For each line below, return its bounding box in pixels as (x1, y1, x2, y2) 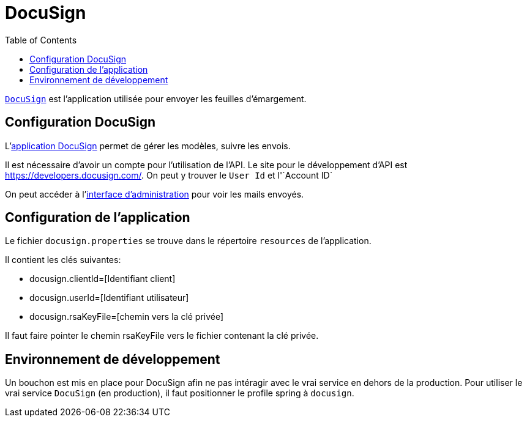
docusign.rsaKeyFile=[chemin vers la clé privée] (29, 311, 224, 322)
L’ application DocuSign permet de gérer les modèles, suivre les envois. (5, 140, 291, 151)
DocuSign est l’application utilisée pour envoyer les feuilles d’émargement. (5, 93, 307, 104)
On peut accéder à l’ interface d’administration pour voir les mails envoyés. (5, 188, 304, 199)
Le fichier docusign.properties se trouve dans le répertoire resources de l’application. (5, 235, 372, 246)
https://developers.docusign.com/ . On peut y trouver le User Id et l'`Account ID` (5, 169, 333, 180)
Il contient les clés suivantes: (5, 254, 121, 265)
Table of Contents (5, 34, 77, 45)
